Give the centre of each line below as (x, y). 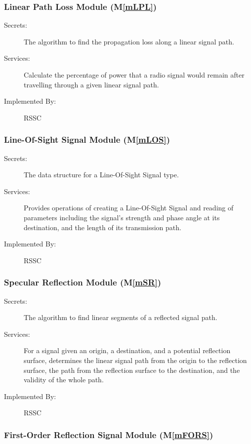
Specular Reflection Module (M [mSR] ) (83, 282)
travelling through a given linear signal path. (91, 84)
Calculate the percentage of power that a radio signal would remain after (134, 75)
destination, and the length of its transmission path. (103, 227)
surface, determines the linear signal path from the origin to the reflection (135, 360)
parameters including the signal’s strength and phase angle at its (122, 217)
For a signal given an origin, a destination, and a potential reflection (127, 350)
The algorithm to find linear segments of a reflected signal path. (121, 317)
